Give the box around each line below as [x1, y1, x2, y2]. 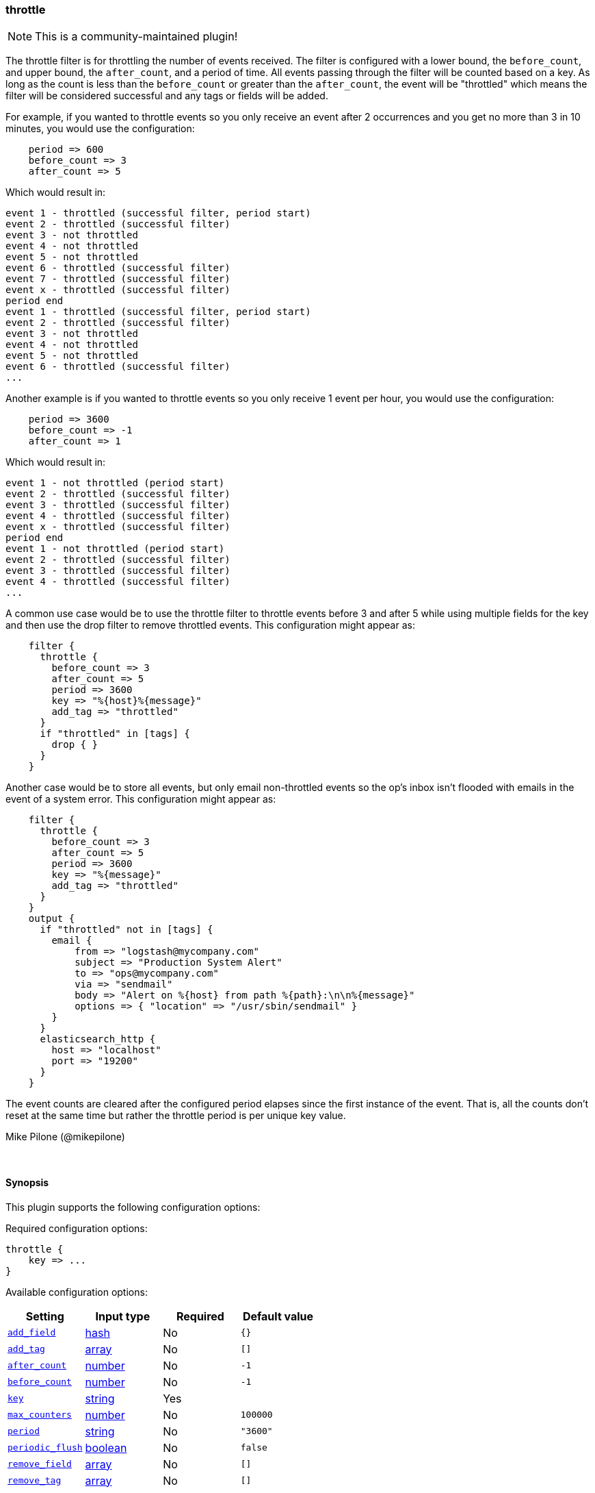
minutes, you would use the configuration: [5, 123, 195, 135]
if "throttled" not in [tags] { [40, 924, 213, 936]
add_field [8, 1327, 56, 1338]
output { [28, 913, 75, 925]
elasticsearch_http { [40, 1033, 156, 1045]
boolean [85, 1440, 127, 1455]
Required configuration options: [5, 1222, 148, 1234]
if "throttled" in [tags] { [40, 728, 190, 740]
